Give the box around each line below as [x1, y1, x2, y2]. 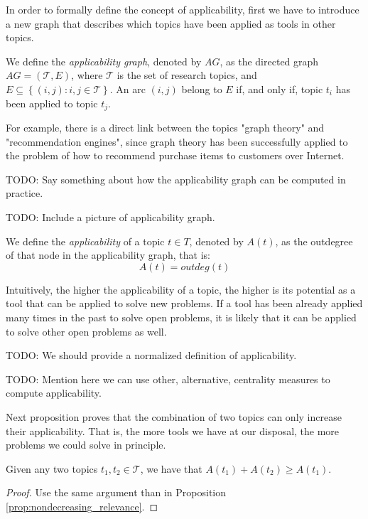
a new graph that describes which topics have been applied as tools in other [6, 16, 336, 31]
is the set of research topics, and [117, 68, 257, 82]
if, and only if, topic [236, 81, 323, 96]
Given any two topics [6, 461, 98, 476]
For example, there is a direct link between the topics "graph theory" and [6, 120, 325, 135]
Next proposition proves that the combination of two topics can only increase [6, 409, 342, 424]
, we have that [140, 461, 202, 476]
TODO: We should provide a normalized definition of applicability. [6, 348, 297, 363]
